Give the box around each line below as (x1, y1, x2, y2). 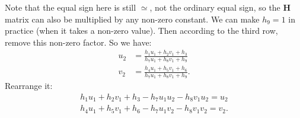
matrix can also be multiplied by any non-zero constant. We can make (5, 12, 260, 25)
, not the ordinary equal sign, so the (149, 1, 280, 13)
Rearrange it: (5, 79, 53, 92)
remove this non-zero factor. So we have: (5, 36, 152, 48)
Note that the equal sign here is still (5, 1, 136, 13)
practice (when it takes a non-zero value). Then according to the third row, (5, 24, 278, 37)
